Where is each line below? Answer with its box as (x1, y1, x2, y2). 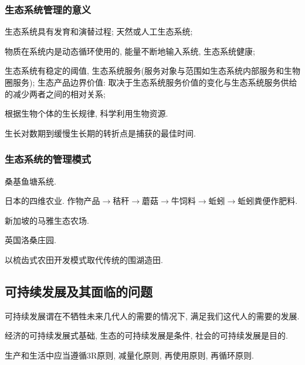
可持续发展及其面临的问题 (5, 282, 152, 300)
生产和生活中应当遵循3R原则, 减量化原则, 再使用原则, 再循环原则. (5, 349, 254, 361)
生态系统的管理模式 (5, 152, 91, 166)
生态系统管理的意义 (5, 2, 91, 16)
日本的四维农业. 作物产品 (5, 195, 100, 207)
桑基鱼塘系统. (5, 175, 56, 187)
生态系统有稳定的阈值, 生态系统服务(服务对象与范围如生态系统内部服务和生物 (5, 64, 300, 77)
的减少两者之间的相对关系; (5, 87, 106, 100)
